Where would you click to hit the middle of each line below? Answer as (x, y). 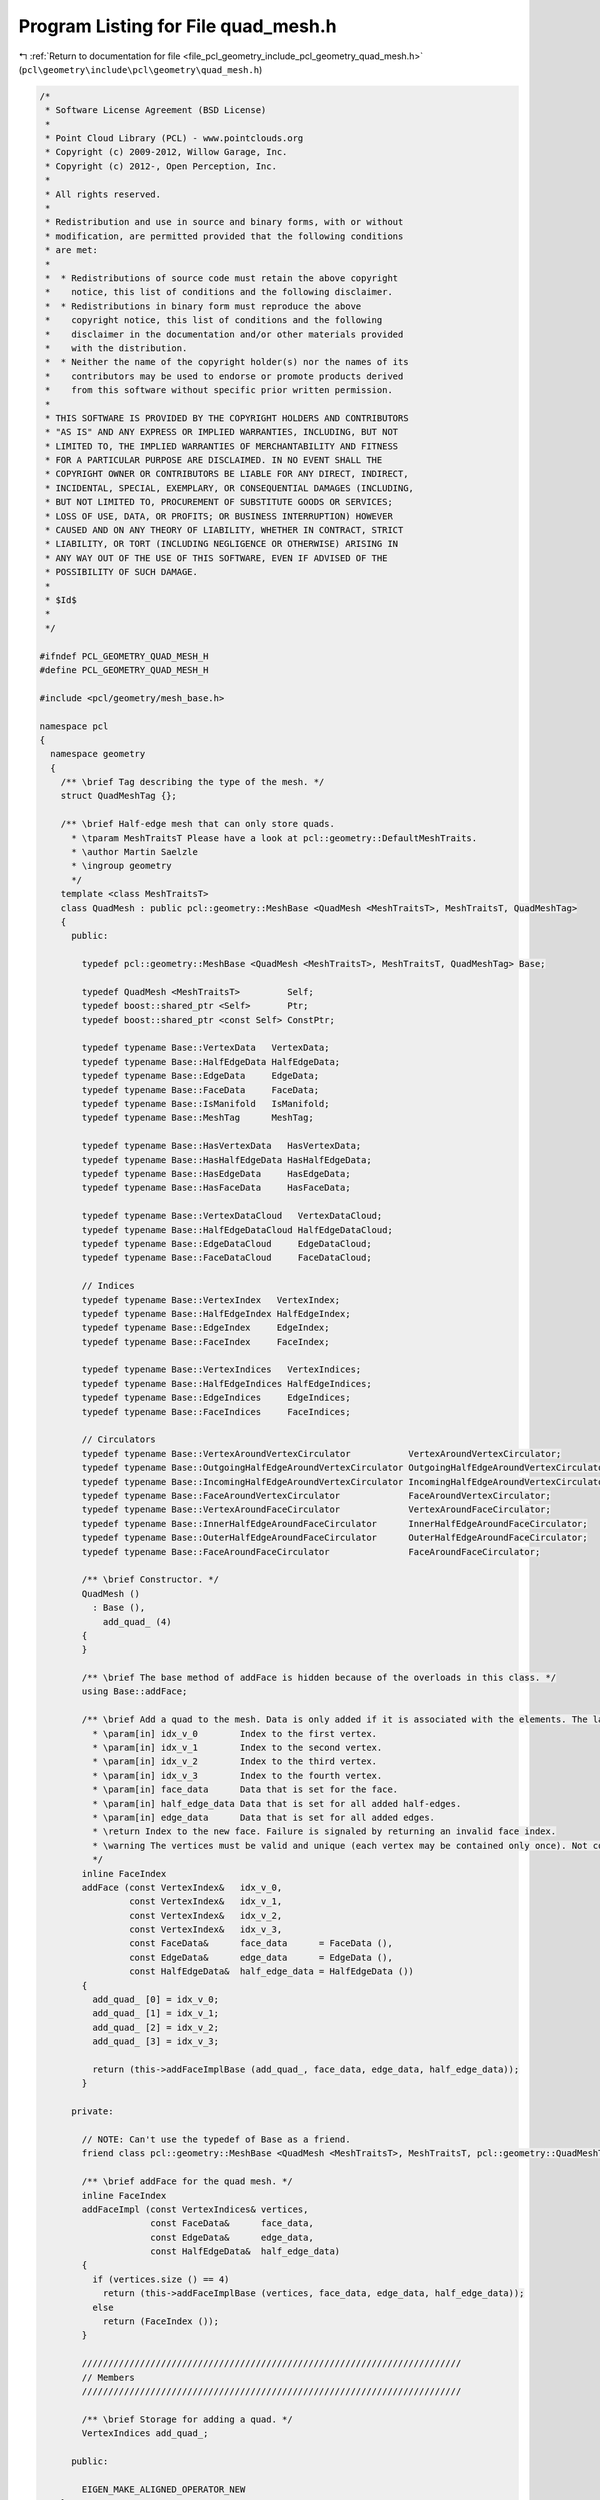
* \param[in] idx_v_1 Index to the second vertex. (237, 1748)
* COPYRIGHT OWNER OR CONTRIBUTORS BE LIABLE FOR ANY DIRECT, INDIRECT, (227, 474)
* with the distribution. (116, 348)
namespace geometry (98, 754)
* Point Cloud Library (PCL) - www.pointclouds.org (174, 138)
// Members (108, 2377)
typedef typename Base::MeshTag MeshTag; (197, 1118)
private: (92, 2111)
